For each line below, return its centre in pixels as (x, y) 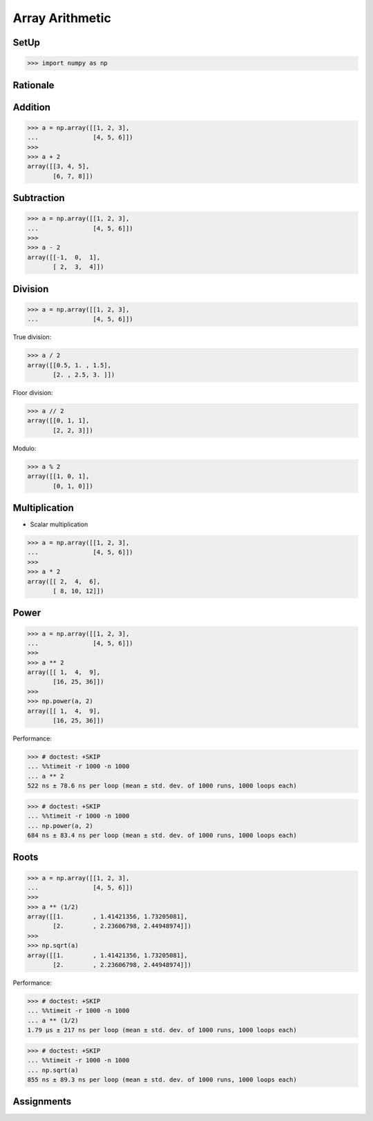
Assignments (42, 1102)
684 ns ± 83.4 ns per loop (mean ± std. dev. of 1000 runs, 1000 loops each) (162, 835)
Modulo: (25, 448)
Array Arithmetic (62, 18)
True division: (32, 337)
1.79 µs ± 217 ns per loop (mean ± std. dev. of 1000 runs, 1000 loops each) (162, 1030)
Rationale (34, 85)
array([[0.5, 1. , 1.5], (69, 365)
